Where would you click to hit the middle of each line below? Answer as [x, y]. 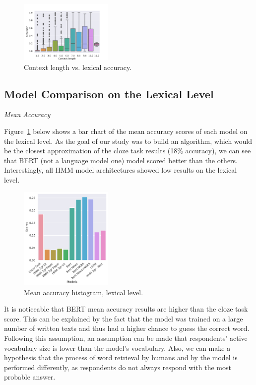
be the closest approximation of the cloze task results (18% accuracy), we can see [128, 151]
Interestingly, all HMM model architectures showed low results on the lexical [121, 170]
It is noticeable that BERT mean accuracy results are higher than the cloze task [126, 309]
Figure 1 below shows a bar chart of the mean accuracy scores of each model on [126, 131]
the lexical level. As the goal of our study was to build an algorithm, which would [128, 141]
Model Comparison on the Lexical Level [109, 94]
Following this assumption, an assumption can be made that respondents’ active [126, 338]
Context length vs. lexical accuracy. [78, 67]
